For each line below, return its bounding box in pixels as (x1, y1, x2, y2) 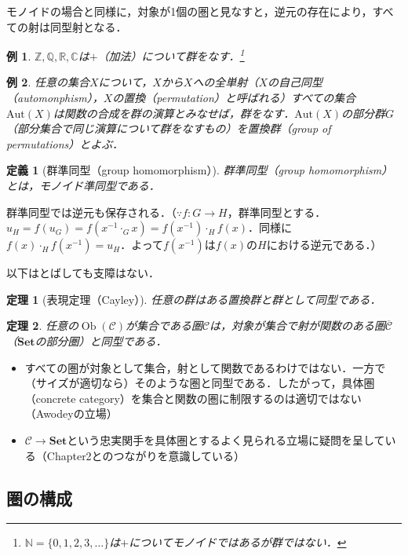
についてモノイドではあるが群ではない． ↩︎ (129, 534, 347, 551)
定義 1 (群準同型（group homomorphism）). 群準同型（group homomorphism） (6, 162, 393, 178)
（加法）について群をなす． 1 (97, 46, 245, 64)
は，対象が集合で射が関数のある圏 (209, 317, 386, 334)
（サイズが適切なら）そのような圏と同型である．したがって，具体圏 (24, 375, 375, 391)
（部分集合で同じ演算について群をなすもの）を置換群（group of (6, 120, 331, 137)
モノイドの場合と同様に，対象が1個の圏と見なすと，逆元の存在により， (6, 3, 373, 19)
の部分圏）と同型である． (35, 332, 167, 349)
